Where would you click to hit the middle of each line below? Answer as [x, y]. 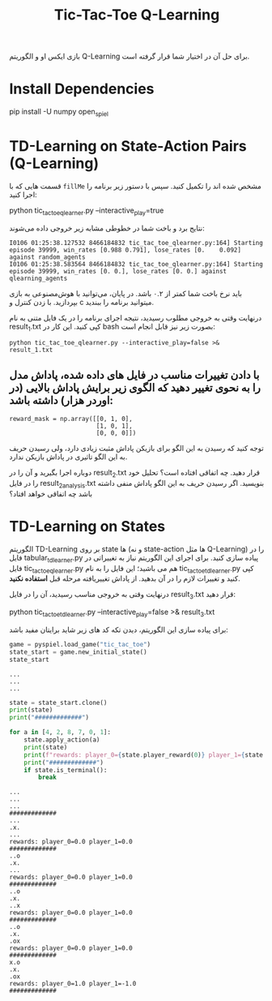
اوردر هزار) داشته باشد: [62, 400]
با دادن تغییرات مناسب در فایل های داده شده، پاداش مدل [134, 375]
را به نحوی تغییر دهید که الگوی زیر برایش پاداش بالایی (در [135, 387]
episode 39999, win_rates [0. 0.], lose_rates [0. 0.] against [118, 271]
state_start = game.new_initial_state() [79, 652]
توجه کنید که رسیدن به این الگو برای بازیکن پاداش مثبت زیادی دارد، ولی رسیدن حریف [136, 449]
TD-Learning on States [87, 527]
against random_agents [47, 257]
